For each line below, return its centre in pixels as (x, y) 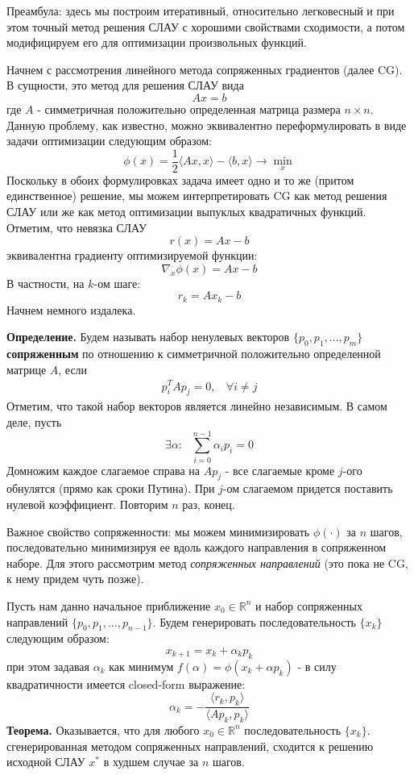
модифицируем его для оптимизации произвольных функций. (157, 42)
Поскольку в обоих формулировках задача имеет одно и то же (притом (180, 179)
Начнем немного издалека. (71, 309)
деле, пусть (34, 421)
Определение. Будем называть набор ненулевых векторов (148, 337)
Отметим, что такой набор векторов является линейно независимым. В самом (197, 406)
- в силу (317, 666)
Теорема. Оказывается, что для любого (103, 729)
